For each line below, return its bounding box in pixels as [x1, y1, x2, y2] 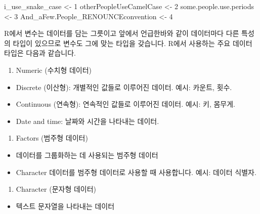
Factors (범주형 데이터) [16, 133, 88, 143]
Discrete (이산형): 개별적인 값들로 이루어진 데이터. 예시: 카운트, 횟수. [16, 81, 232, 92]
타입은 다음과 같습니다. [4, 48, 76, 58]
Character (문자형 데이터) [16, 184, 97, 194]
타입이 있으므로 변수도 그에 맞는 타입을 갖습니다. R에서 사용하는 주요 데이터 [13, 37, 252, 48]
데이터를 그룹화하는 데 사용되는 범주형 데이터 [16, 149, 158, 160]
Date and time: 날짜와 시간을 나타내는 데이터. [16, 115, 159, 126]
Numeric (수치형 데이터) [16, 64, 92, 75]
